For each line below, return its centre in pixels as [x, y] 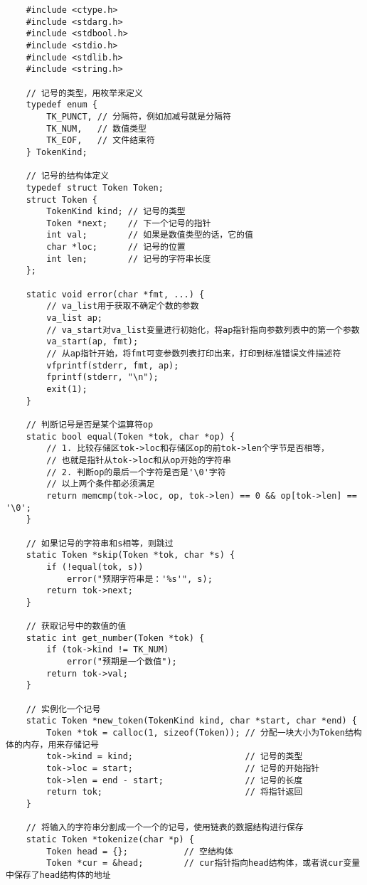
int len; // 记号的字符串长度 [129, 259]
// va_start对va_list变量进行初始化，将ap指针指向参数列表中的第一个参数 [203, 330]
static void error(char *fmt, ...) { [115, 294]
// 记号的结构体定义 [68, 176]
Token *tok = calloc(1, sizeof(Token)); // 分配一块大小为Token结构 [204, 733]
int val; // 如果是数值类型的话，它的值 [150, 235]
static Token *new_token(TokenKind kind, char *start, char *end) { [191, 721]
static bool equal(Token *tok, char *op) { [131, 436]
